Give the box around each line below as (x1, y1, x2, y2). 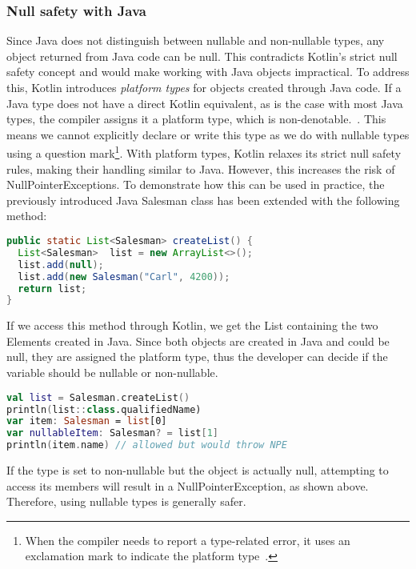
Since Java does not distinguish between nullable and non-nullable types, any (6, 32, 385, 49)
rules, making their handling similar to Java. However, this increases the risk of (6, 160, 395, 177)
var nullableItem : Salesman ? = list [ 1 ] (6, 427, 218, 439)
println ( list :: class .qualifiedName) (6, 403, 202, 415)
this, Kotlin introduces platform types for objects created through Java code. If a (6, 79, 402, 95)
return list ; (18, 282, 87, 295)
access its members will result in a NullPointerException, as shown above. (6, 477, 369, 494)
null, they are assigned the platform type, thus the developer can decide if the (6, 348, 388, 365)
